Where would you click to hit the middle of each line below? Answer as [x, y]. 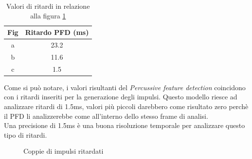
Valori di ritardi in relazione [48, 6]
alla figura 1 [48, 15]
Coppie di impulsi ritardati [63, 151]
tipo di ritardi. [26, 135]
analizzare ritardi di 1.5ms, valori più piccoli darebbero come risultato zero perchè [126, 106]
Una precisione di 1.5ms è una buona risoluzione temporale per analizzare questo [125, 125]
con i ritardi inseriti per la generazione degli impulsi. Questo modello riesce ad [121, 97]
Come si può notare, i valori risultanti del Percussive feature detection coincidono [125, 87]
